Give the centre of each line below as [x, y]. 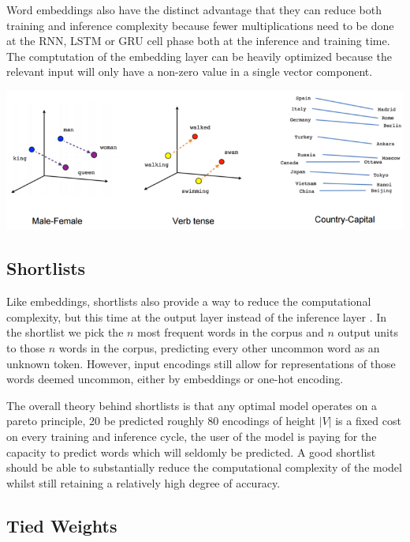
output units [368, 332]
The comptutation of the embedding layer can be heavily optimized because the [199, 56]
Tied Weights [62, 525]
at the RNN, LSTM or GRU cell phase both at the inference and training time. [198, 41]
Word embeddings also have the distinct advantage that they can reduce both [194, 9]
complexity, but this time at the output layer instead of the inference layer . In [197, 316]
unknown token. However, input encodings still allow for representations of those [201, 363]
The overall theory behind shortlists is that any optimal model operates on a [192, 405]
